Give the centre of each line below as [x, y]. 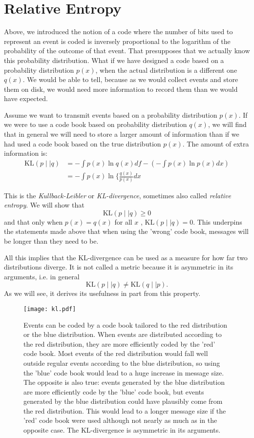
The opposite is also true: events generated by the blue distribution [124, 382]
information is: [26, 153]
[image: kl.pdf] [50, 309]
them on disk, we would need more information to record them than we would [121, 89]
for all [123, 221]
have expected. [26, 98]
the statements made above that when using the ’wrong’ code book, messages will [126, 231]
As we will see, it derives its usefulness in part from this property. [102, 293]
